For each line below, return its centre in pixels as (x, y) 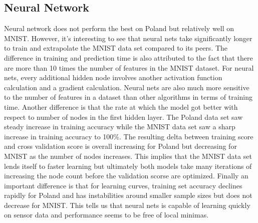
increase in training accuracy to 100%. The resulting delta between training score (129, 136)
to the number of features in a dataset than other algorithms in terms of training (128, 97)
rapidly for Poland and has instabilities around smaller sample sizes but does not (128, 195)
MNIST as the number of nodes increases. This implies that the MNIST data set (128, 156)
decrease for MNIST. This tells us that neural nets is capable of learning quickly (127, 205)
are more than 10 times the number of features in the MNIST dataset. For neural (129, 67)
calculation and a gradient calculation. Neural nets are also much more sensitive (127, 87)
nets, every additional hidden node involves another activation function (113, 77)
